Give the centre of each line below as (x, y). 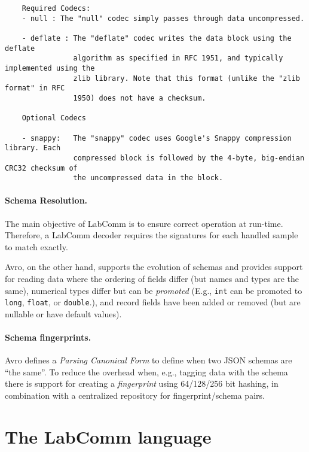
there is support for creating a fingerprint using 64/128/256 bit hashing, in (142, 383)
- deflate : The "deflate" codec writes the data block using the (157, 38)
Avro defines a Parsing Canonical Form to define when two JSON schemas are (149, 360)
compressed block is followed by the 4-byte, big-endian (189, 158)
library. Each (33, 148)
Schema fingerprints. (48, 337)
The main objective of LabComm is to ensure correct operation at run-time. (144, 223)
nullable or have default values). (63, 313)
